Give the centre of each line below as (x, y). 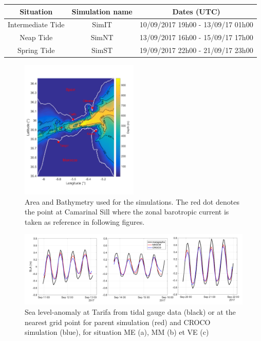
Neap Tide (36, 37)
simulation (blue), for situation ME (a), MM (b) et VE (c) (117, 332)
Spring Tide (36, 50)
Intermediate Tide (36, 24)
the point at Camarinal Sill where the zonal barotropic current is (127, 212)
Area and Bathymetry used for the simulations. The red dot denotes (132, 201)
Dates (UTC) (196, 11)
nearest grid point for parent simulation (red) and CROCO (118, 322)
